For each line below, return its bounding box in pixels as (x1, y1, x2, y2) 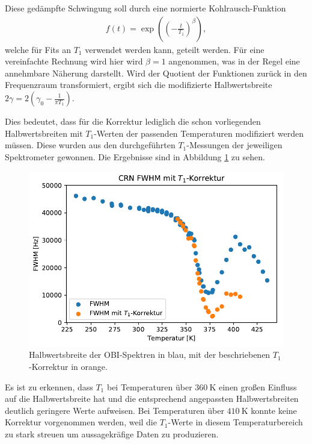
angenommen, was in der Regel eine (168, 55, 300, 67)
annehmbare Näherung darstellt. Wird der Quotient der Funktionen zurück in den (5, 66, 307, 79)
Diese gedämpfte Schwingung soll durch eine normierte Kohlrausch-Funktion (5, 2, 286, 14)
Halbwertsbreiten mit (5, 127, 83, 139)
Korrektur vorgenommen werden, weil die (5, 416, 157, 428)
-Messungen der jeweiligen (186, 139, 283, 151)
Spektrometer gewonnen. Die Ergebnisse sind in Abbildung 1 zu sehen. (5, 150, 265, 163)
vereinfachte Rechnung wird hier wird (5, 55, 143, 67)
